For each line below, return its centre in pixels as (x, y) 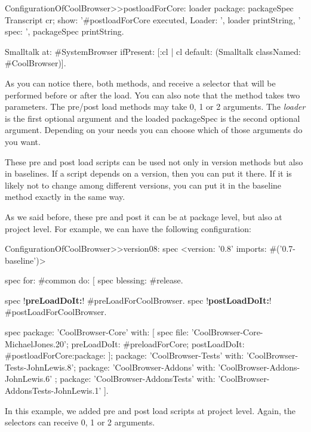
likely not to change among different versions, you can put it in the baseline (143, 185)
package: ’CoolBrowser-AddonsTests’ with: (138, 379)
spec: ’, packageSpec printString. (64, 31)
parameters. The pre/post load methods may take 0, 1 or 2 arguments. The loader (155, 107)
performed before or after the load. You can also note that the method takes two (153, 95)
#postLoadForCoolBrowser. (56, 312)
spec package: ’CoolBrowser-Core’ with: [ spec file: (97, 332)
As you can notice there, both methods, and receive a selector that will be (140, 83)
